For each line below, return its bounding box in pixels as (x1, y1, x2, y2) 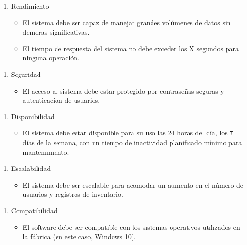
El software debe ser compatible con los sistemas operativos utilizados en (22, 222, 240, 232)
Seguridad (11, 69, 41, 79)
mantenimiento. (22, 147, 69, 157)
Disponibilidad (11, 111, 55, 121)
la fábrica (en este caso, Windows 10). (22, 231, 136, 242)
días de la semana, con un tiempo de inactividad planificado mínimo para (22, 137, 242, 147)
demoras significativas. (22, 27, 90, 37)
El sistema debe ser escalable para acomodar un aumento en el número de (22, 179, 244, 189)
